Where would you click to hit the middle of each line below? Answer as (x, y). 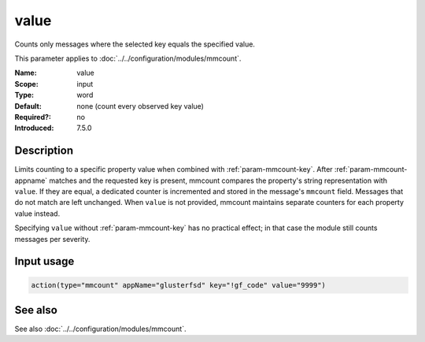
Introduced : (34, 128)
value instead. (37, 214)
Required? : (33, 117)
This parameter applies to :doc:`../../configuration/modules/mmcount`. (128, 58)
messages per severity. (52, 239)
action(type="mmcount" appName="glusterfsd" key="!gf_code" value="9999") (179, 285)
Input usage (44, 261)
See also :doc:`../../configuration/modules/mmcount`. (100, 329)
